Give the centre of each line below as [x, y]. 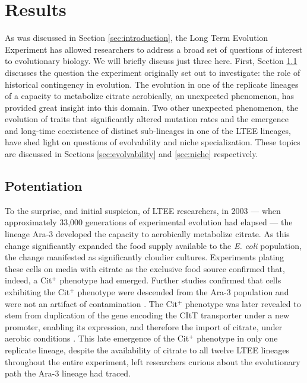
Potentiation [44, 186]
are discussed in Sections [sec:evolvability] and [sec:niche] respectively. [132, 154]
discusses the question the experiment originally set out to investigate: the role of [153, 72]
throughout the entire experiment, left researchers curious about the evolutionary [153, 361]
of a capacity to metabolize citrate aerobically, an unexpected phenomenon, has [150, 96]
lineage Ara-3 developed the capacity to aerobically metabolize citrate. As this [147, 234]
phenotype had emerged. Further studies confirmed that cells [170, 280]
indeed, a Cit [29, 280]
